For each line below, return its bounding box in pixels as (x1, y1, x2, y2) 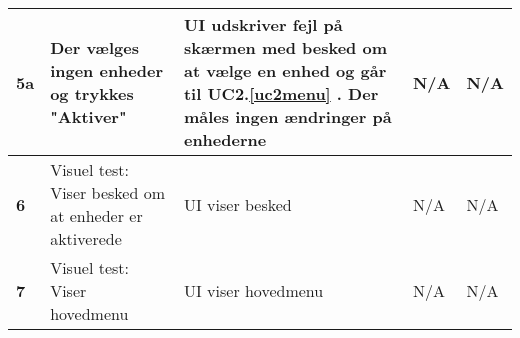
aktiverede (50, 227, 122, 250)
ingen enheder (50, 59, 164, 82)
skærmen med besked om (183, 36, 387, 59)
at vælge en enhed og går (183, 59, 387, 82)
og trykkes (50, 82, 134, 105)
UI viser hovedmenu (183, 279, 324, 302)
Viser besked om (50, 181, 166, 204)
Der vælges (50, 36, 139, 59)
